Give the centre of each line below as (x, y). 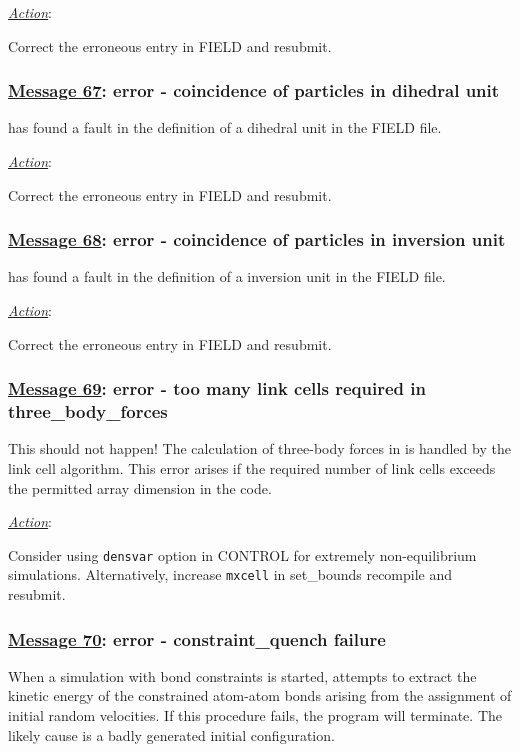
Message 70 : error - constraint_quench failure (197, 638)
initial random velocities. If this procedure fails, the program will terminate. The (255, 715)
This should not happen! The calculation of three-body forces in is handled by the (259, 448)
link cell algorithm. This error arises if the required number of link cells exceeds (252, 467)
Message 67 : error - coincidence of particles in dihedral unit (254, 90)
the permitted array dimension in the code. (140, 487)
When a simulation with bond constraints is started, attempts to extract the (242, 675)
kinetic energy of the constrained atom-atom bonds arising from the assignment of (260, 695)
